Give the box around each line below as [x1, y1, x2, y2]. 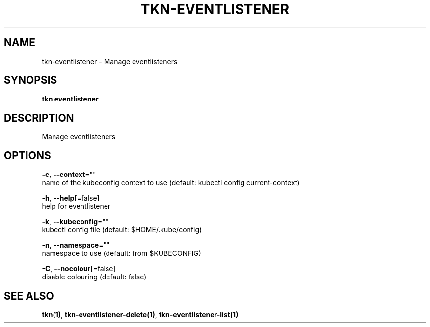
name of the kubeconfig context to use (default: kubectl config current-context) [42, 178, 300, 187]
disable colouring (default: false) [42, 273, 147, 281]
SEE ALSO [4, 289, 54, 302]
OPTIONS [4, 149, 51, 162]
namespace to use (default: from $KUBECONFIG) [42, 249, 201, 258]
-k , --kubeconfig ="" [42, 217, 109, 226]
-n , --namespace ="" [42, 241, 110, 250]
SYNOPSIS [4, 74, 57, 87]
